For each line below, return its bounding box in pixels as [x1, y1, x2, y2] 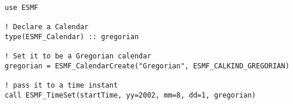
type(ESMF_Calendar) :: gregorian [5, 32, 139, 41]
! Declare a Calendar [5, 23, 89, 32]
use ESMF [5, 4, 39, 12]
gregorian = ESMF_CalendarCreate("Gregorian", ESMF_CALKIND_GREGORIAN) [5, 61, 289, 70]
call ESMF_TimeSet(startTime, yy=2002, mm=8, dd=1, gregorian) [5, 91, 256, 99]
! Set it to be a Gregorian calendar [5, 52, 151, 61]
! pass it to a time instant [5, 81, 118, 90]
